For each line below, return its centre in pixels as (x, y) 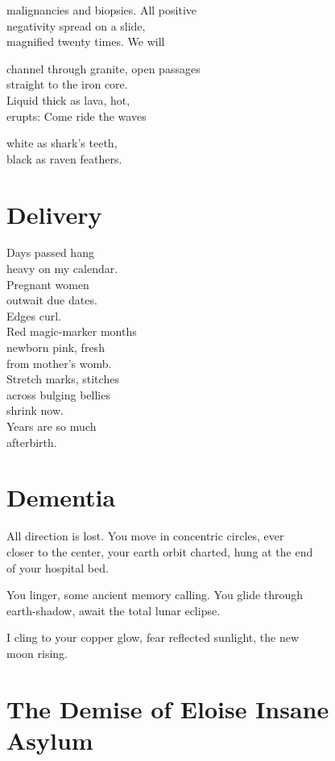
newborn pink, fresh (56, 347)
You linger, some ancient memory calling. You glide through (155, 595)
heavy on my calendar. (62, 269)
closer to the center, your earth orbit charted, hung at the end (160, 551)
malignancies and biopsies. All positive (101, 10)
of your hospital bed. (58, 567)
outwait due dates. (52, 300)
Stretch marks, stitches (63, 379)
